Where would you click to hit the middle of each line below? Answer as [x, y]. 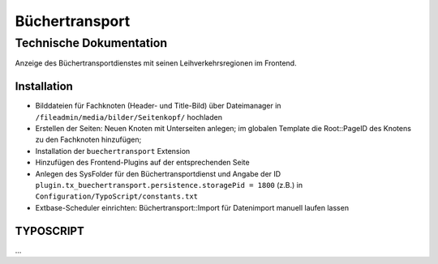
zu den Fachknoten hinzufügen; [88, 140]
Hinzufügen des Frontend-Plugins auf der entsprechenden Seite [143, 163]
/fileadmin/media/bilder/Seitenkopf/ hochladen [129, 117]
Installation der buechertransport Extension [113, 151]
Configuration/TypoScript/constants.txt [117, 197]
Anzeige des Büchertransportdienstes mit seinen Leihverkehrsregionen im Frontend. [156, 63]
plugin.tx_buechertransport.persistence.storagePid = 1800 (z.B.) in [169, 185]
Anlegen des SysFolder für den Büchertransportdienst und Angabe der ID [158, 173]
